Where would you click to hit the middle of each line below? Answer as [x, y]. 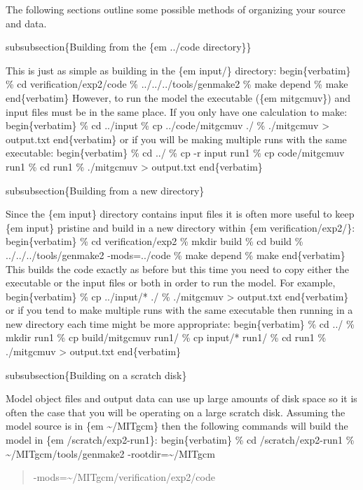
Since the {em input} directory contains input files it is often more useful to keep [180, 214]
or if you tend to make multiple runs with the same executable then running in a [179, 310]
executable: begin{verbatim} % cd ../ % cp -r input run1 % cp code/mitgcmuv [175, 153]
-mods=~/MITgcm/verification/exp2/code [124, 477]
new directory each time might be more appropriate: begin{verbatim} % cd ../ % [180, 323]
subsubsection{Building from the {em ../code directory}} [129, 47]
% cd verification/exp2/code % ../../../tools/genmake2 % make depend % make [177, 84]
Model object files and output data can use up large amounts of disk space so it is [181, 398]
